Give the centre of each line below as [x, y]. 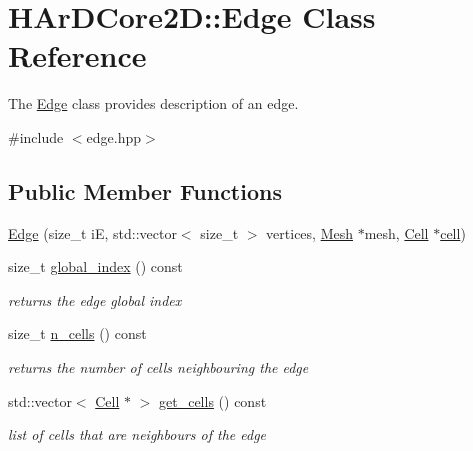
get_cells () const [213, 400]
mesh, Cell [396, 232]
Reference [77, 55]
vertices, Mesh [309, 232]
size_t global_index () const [95, 266]
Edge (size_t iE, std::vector [92, 232]
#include [36, 136]
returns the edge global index [95, 299]
